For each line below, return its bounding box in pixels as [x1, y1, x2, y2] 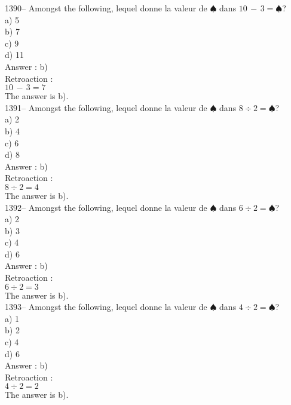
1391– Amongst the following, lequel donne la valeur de [5, 101, 207, 113]
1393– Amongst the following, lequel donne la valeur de [5, 300, 207, 313]
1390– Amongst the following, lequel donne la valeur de [5, 2, 207, 14]
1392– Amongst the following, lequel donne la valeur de [5, 201, 207, 213]
